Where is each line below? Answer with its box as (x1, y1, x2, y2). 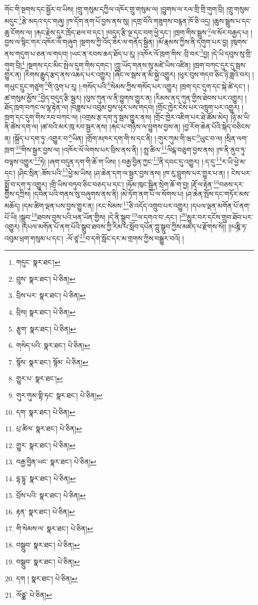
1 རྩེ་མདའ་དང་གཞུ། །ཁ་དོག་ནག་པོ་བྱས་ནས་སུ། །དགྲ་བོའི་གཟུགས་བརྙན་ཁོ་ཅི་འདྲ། (18, 14, 210, 26)
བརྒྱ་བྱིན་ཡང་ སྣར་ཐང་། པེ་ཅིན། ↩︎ (16, 456, 97, 467)
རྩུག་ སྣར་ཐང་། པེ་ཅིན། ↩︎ (16, 323, 76, 334)
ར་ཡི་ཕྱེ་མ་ (221, 156, 247, 166)
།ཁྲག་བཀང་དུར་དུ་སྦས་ (193, 59, 247, 70)
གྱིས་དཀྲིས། (4, 189, 31, 199)
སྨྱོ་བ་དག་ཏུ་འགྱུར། (4, 179, 48, 189)
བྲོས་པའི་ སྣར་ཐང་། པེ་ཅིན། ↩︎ (16, 490, 86, 500)
